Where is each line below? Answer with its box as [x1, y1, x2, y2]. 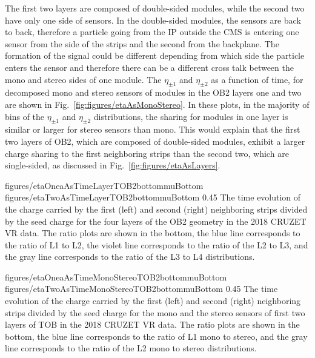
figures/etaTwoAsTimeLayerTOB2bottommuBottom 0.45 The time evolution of [5, 191, 301, 204]
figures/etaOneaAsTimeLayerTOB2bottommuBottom [5, 179, 204, 191]
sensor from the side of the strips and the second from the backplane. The [5, 37, 279, 50]
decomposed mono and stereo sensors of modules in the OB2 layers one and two [5, 86, 302, 99]
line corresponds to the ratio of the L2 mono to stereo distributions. [5, 342, 257, 354]
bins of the [5, 110, 45, 122]
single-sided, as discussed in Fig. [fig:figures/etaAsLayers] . [5, 159, 220, 171]
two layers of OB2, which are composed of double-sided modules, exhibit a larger [5, 134, 305, 147]
